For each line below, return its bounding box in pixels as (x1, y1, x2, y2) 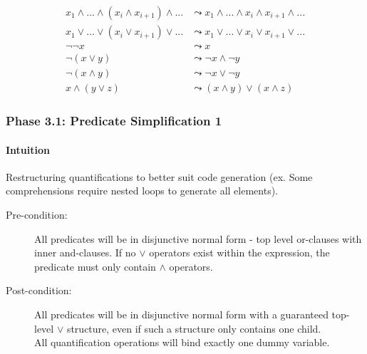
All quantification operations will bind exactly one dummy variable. (34, 335, 330, 350)
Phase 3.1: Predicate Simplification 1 (6, 112, 222, 130)
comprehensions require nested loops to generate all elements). (6, 183, 279, 198)
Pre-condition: (6, 207, 68, 222)
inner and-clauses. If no (34, 245, 136, 260)
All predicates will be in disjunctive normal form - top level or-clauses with (34, 231, 362, 246)
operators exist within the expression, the (149, 245, 330, 260)
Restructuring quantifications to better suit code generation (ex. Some (6, 169, 313, 184)
